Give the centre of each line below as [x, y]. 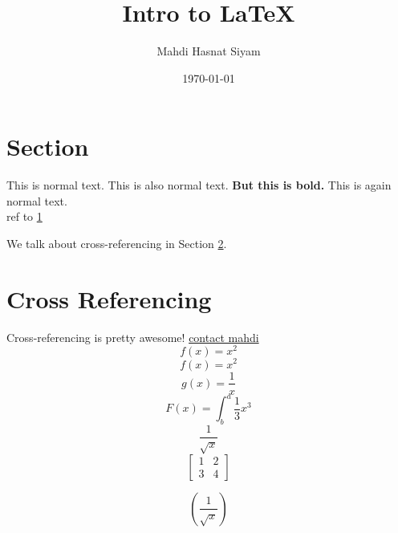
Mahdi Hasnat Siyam [209, 51]
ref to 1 [24, 216]
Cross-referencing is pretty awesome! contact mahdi [133, 337]
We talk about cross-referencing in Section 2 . [117, 244]
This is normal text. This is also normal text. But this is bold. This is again [199, 185]
